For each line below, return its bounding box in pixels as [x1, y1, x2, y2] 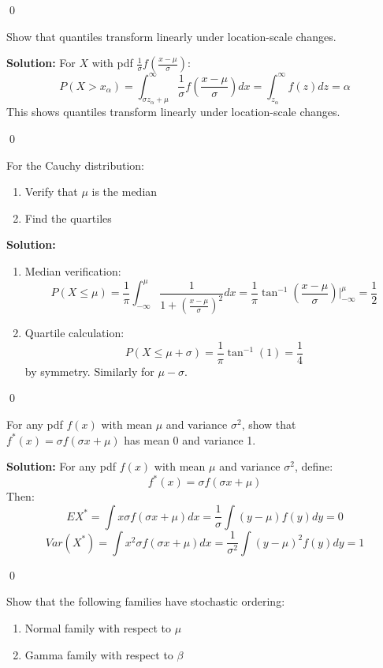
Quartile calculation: [24, 325, 125, 341]
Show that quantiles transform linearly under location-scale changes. [6, 28, 337, 44]
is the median [91, 183, 158, 200]
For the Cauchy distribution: [6, 156, 144, 173]
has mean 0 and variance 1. [124, 431, 256, 448]
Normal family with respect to [24, 619, 172, 636]
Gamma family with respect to [24, 646, 173, 662]
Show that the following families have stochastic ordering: [6, 593, 285, 610]
